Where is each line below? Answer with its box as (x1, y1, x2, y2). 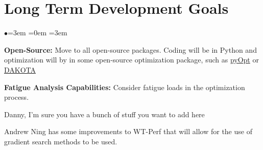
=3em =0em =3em (8, 27, 67, 38)
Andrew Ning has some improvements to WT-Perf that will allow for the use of (4, 126, 252, 137)
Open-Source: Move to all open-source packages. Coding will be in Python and (4, 44, 257, 55)
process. (4, 92, 29, 102)
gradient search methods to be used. (4, 136, 117, 146)
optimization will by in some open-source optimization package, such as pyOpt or (4, 54, 259, 65)
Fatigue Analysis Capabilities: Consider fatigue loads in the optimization (4, 81, 245, 92)
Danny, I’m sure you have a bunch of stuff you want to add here (4, 109, 205, 119)
